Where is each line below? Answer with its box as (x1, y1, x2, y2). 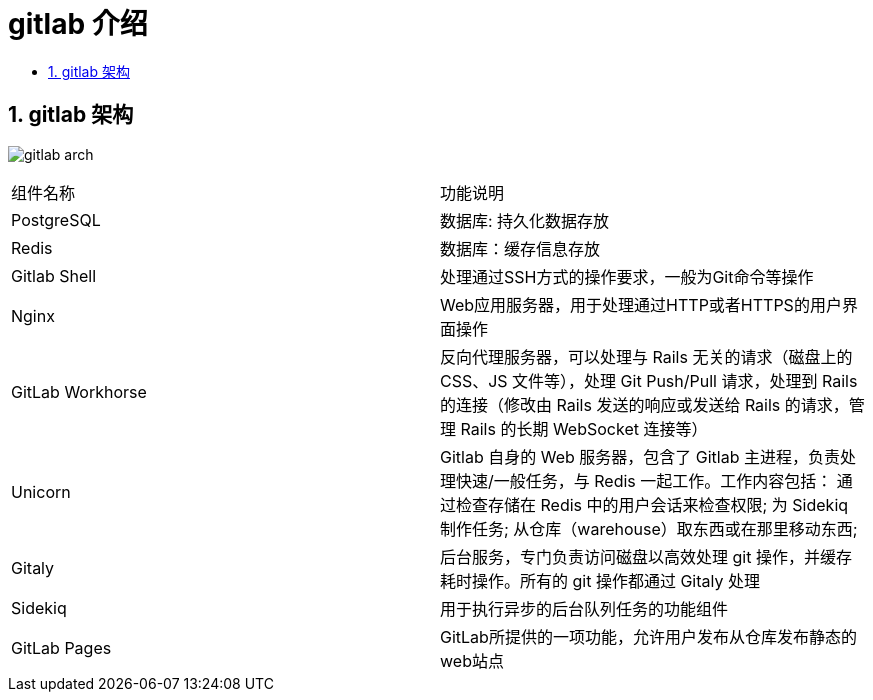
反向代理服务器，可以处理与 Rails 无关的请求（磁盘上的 (440, 346, 853, 367)
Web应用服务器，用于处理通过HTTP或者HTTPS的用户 (440, 294, 842, 315)
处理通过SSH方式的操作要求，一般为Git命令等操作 (440, 266, 814, 287)
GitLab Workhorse (11, 381, 147, 402)
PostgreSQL (11, 209, 101, 230)
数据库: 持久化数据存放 (440, 210, 610, 231)
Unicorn (11, 481, 71, 502)
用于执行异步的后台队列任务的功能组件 (440, 598, 729, 619)
